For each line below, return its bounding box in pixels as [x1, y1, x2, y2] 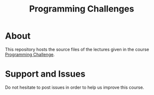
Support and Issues [5, 68, 86, 80]
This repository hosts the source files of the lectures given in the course [5, 46, 149, 52]
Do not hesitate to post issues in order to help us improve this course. [5, 84, 144, 90]
